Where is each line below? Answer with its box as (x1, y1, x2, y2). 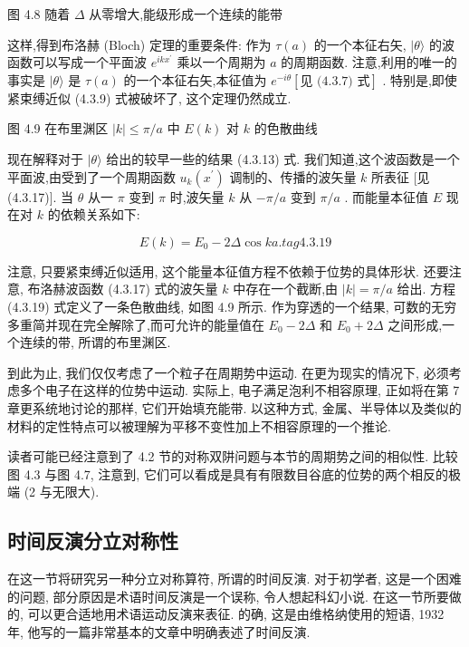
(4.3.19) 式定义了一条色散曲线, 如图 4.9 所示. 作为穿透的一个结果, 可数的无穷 (7, 296, 457, 315)
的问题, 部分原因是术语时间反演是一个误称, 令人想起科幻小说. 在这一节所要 (7, 586, 449, 605)
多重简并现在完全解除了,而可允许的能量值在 (7, 314, 264, 333)
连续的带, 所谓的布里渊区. (19, 333, 171, 352)
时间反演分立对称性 (7, 526, 178, 555)
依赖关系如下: (60, 205, 140, 224)
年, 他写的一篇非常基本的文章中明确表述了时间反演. (7, 622, 311, 641)
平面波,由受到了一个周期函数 (7, 167, 176, 186)
